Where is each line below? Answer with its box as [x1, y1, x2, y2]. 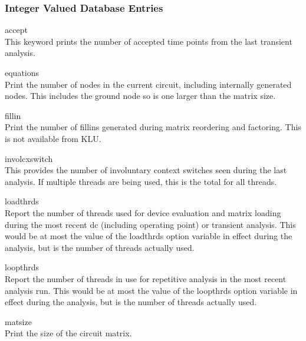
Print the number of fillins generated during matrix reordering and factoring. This [5, 121, 301, 133]
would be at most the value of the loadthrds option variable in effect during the [5, 230, 292, 242]
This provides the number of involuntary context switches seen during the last [5, 164, 287, 176]
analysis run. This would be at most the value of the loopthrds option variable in [5, 284, 298, 296]
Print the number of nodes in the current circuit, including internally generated [5, 78, 292, 90]
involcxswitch [5, 152, 53, 164]
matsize [5, 315, 32, 327]
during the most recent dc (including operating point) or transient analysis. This [5, 218, 296, 230]
